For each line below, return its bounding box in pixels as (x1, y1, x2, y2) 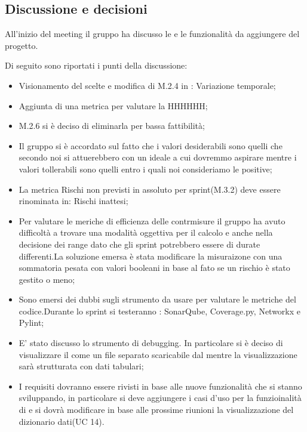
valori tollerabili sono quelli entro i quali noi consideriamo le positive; (19, 162, 272, 175)
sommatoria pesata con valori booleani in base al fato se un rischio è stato (19, 261, 290, 274)
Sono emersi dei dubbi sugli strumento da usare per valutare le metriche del (19, 293, 296, 306)
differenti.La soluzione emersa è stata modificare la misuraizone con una (19, 249, 283, 262)
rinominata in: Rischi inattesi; (19, 195, 128, 207)
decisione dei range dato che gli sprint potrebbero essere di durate (19, 237, 260, 250)
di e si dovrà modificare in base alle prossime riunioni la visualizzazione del (19, 403, 294, 416)
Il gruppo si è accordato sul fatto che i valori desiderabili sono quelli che (19, 139, 283, 152)
